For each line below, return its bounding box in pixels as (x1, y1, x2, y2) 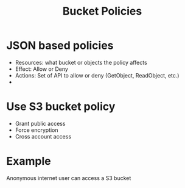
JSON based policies (6, 38, 114, 52)
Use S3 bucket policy (6, 99, 116, 114)
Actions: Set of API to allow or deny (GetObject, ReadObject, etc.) (15, 71, 180, 79)
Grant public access (15, 120, 66, 127)
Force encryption (15, 126, 59, 134)
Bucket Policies (62, 4, 142, 18)
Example (6, 154, 51, 168)
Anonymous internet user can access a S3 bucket (6, 174, 131, 181)
